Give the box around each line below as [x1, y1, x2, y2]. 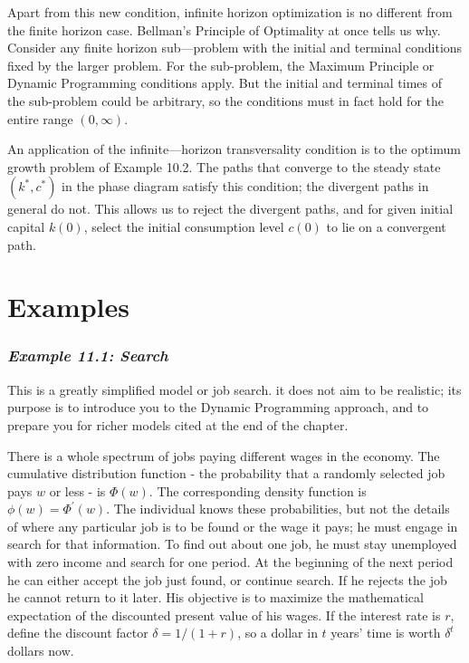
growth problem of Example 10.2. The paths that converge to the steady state [7, 157, 441, 176]
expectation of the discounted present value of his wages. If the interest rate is [7, 605, 441, 624]
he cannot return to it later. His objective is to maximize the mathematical [7, 588, 424, 607]
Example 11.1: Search [7, 344, 168, 367]
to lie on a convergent [326, 216, 446, 235]
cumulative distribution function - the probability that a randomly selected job [7, 464, 445, 483]
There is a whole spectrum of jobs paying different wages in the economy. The [7, 446, 440, 465]
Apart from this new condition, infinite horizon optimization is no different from [7, 3, 453, 21]
